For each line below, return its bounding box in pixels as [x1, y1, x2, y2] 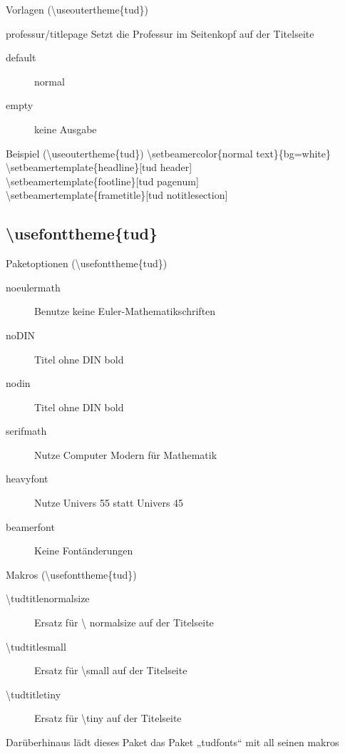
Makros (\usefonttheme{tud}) [6, 567, 137, 582]
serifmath [6, 423, 47, 438]
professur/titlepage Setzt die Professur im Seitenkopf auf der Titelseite [6, 26, 314, 41]
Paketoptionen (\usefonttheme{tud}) [6, 256, 168, 271]
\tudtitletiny [6, 686, 61, 701]
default [6, 50, 36, 65]
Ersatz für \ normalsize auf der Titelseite [34, 615, 214, 630]
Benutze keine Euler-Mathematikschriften [34, 304, 216, 319]
